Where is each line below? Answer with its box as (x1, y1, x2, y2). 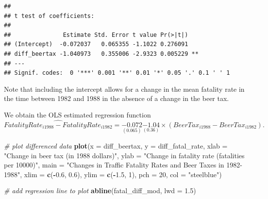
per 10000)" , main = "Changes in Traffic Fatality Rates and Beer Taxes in (4, 160, 224, 170)
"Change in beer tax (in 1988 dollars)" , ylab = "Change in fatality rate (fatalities (4, 150, 245, 160)
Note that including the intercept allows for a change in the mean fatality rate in (4, 83, 245, 94)
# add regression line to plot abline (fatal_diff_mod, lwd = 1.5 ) (4, 185, 196, 196)
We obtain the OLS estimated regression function (4, 109, 151, 119)
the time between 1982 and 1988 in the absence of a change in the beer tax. (4, 93, 229, 103)
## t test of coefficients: (4, 12, 95, 19)
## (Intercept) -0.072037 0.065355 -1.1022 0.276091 (4, 41, 188, 48)
